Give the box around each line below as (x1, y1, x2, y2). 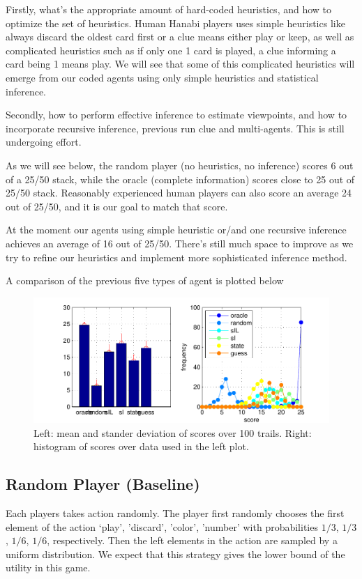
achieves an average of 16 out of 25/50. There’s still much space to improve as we (6, 236, 354, 250)
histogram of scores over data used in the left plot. (33, 439, 249, 454)
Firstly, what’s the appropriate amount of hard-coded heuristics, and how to (6, 2, 332, 16)
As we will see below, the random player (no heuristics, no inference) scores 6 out (6, 157, 354, 172)
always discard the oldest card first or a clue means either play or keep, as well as (6, 29, 354, 44)
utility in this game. (6, 560, 91, 575)
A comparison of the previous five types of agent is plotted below (6, 273, 284, 288)
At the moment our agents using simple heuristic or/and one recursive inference (6, 222, 347, 237)
